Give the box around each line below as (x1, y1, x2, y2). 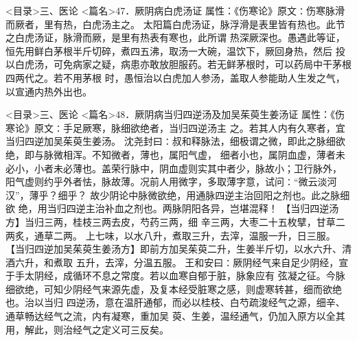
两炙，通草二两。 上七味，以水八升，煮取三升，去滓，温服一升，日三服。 (5, 228, 336, 242)
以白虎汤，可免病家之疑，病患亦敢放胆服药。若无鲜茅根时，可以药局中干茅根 (5, 57, 352, 71)
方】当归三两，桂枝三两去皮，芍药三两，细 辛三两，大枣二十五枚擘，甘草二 (5, 214, 345, 228)
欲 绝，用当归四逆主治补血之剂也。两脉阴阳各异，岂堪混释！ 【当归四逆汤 (5, 201, 339, 215)
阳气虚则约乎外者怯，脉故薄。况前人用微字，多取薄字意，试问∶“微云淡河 (5, 174, 337, 189)
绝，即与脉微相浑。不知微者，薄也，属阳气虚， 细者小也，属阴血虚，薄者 (5, 147, 336, 161)
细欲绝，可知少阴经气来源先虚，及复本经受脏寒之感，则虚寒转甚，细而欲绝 (5, 281, 342, 296)
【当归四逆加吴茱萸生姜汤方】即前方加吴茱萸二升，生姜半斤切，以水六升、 (5, 242, 342, 256)
